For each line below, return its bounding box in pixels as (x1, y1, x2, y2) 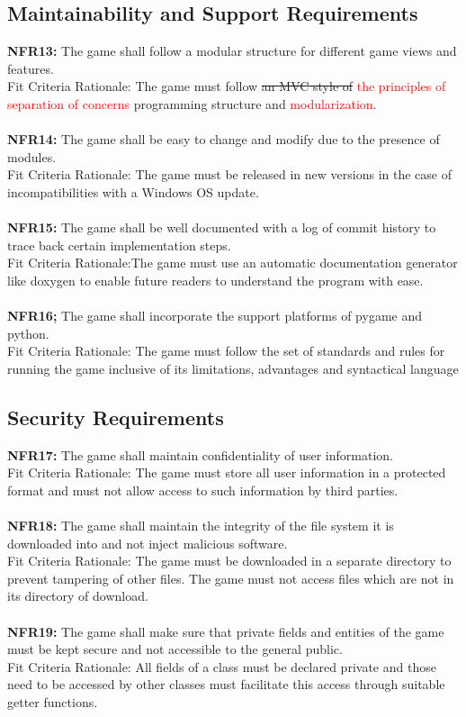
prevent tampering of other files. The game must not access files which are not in (7, 568, 454, 587)
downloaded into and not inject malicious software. (7, 533, 288, 552)
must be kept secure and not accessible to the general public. (7, 640, 343, 658)
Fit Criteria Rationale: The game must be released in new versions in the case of (7, 165, 452, 184)
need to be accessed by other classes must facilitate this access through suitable (7, 675, 445, 694)
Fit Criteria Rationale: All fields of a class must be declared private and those (7, 657, 436, 676)
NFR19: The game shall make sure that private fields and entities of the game (7, 622, 444, 640)
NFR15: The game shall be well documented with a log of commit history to (7, 218, 436, 237)
